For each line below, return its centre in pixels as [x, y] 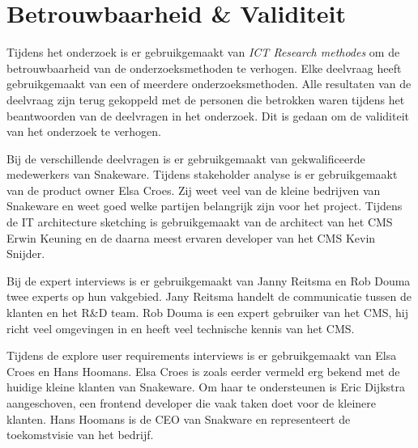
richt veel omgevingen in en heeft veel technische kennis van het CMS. [181, 328]
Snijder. [26, 254]
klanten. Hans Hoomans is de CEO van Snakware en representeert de [179, 418]
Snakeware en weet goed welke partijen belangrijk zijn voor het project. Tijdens [205, 206]
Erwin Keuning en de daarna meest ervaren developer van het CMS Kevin [191, 237]
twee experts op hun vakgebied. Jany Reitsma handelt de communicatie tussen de [209, 296]
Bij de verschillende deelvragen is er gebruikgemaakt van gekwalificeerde [186, 158]
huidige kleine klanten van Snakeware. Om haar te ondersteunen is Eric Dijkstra [206, 387]
